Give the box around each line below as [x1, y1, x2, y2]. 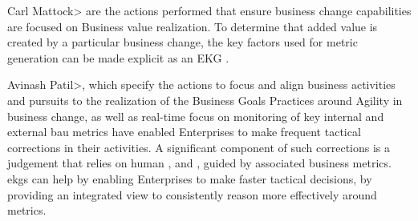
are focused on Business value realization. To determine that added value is [7, 18, 378, 34]
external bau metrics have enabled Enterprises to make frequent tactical [7, 123, 361, 140]
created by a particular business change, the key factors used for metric [7, 34, 358, 50]
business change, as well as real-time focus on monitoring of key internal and [7, 107, 384, 124]
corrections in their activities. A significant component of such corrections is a [7, 139, 391, 155]
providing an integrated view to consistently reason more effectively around [7, 186, 377, 203]
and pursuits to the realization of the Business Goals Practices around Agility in [7, 91, 403, 108]
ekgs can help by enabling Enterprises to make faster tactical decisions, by [7, 170, 372, 187]
